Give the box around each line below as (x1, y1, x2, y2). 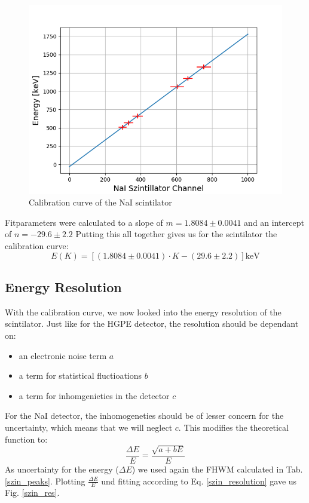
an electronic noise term (19, 349, 107, 361)
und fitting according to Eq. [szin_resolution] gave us (101, 474, 297, 487)
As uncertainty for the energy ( (5, 463, 119, 476)
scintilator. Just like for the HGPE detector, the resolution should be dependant (5, 317, 299, 330)
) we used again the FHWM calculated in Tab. (131, 463, 303, 476)
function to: (5, 433, 48, 445)
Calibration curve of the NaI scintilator (29, 196, 172, 208)
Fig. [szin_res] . (5, 486, 60, 499)
